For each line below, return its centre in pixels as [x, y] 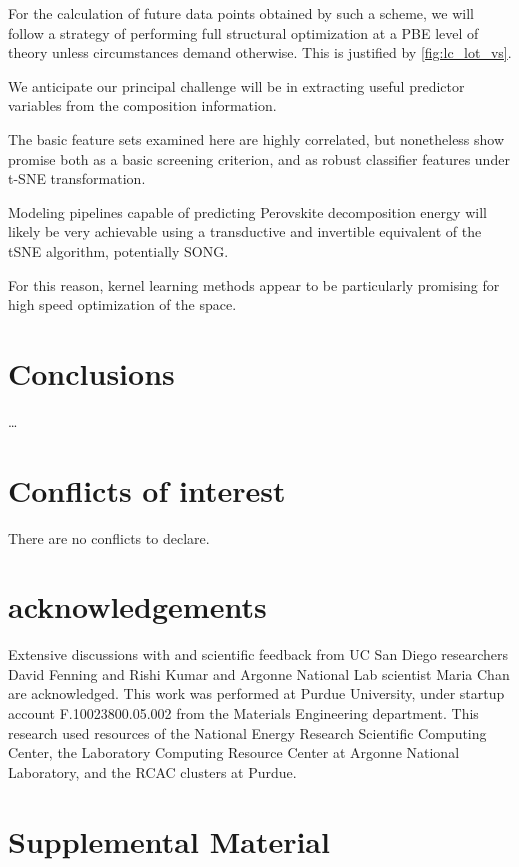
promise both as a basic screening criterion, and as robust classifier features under [259, 158]
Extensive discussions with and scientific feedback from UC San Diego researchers [258, 654]
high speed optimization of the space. [122, 304]
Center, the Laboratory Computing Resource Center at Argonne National [234, 752]
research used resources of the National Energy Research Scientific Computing [247, 732]
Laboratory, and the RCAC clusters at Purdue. [152, 771]
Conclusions [91, 372]
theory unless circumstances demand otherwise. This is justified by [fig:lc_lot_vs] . [260, 52]
